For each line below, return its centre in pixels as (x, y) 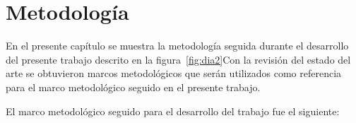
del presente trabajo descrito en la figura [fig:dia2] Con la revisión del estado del (178, 59)
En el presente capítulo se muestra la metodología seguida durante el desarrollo (177, 46)
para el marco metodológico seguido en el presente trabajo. (133, 87)
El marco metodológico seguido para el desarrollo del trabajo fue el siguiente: (173, 111)
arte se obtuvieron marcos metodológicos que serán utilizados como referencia (174, 73)
